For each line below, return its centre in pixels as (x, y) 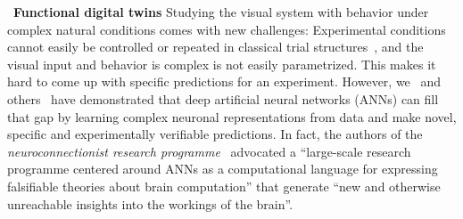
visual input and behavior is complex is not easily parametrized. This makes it (222, 64)
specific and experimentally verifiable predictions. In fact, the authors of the (215, 134)
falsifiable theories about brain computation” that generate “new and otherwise (224, 186)
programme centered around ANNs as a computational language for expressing (223, 169)
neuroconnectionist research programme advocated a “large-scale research (209, 151)
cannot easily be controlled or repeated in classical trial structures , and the (215, 47)
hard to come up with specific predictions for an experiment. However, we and (224, 81)
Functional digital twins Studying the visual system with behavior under (221, 12)
